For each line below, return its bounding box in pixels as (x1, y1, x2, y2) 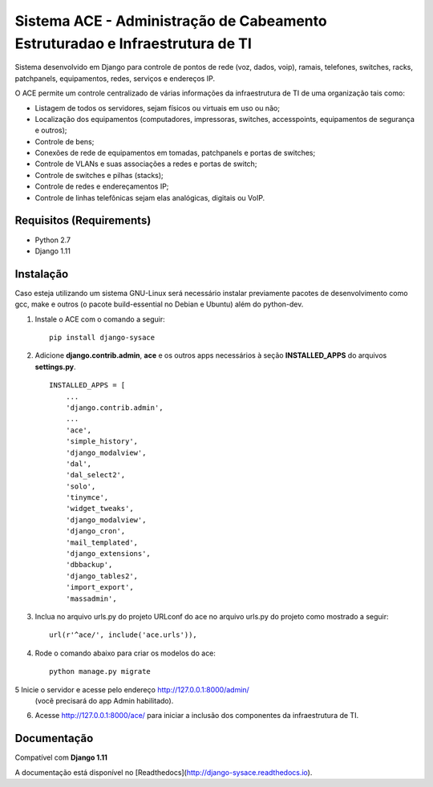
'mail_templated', (65, 538, 139, 547)
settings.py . (34, 362, 76, 371)
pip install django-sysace (49, 333, 156, 343)
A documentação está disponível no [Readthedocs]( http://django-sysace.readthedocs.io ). (14, 767, 313, 777)
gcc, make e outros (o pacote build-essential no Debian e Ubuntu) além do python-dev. (14, 299, 304, 309)
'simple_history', (65, 437, 139, 446)
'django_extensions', (65, 550, 152, 558)
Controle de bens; (34, 136, 95, 146)
